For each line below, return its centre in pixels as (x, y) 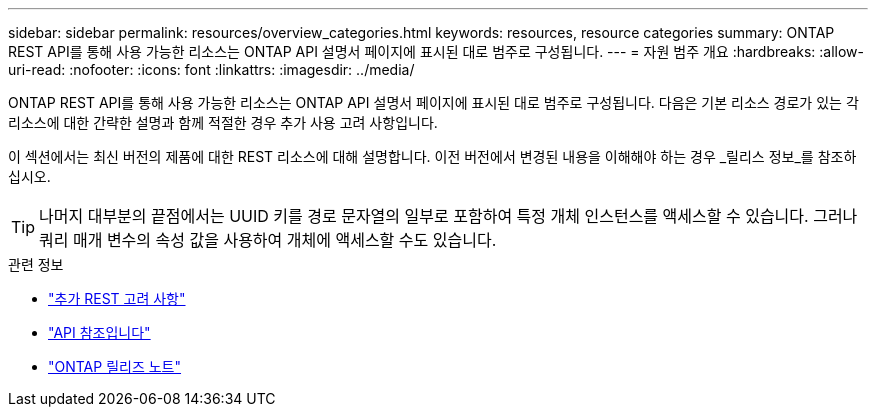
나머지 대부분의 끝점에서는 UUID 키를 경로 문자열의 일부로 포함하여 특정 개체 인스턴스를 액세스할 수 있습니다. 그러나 (448, 216)
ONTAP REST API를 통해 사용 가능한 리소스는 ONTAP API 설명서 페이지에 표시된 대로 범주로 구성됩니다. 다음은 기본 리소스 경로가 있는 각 (433, 102)
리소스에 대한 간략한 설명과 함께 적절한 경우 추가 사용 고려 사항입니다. (223, 122)
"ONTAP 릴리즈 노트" (115, 366)
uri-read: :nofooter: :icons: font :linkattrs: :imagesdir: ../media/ (211, 69)
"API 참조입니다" (99, 332)
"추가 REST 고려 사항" (117, 298)
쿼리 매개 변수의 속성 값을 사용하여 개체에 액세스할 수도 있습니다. (268, 240)
